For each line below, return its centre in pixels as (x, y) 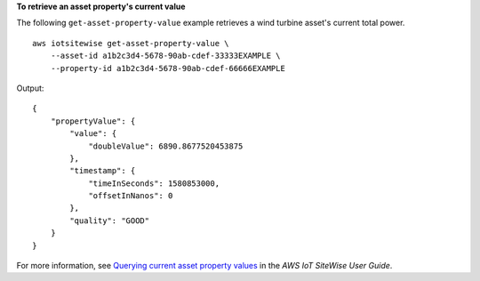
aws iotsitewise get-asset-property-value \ (131, 43)
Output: (30, 88)
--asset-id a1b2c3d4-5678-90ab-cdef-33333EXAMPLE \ (165, 56)
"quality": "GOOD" (110, 221)
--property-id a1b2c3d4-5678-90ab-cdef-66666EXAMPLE (168, 68)
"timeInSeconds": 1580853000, (154, 183)
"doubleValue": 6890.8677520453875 (166, 146)
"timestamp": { (103, 171)
